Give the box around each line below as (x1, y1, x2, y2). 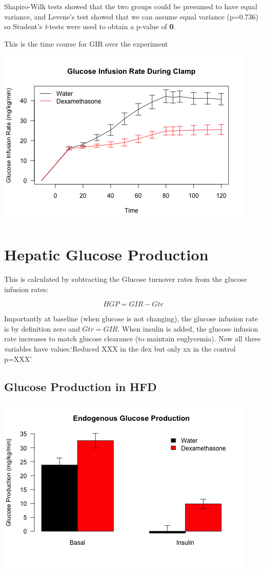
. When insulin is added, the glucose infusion (117, 323, 258, 334)
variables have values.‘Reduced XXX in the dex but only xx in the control (4, 343, 236, 354)
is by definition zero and (4, 323, 80, 334)
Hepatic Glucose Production (4, 244, 209, 265)
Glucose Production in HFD (4, 378, 157, 394)
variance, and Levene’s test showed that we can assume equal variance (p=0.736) (4, 11, 259, 22)
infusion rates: (4, 283, 49, 294)
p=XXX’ (4, 353, 32, 364)
